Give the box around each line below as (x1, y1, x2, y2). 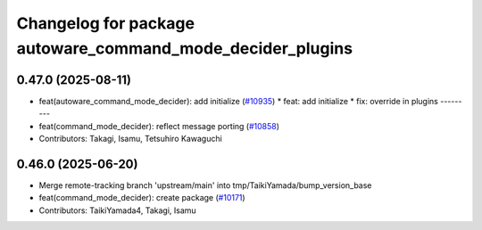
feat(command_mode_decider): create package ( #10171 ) (38, 193, 245, 203)
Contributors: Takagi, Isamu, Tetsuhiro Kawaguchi (38, 134, 222, 144)
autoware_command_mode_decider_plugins (16, 38, 353, 58)
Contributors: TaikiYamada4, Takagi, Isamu (38, 205, 196, 216)
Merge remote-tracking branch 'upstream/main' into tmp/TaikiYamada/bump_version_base (38, 179, 372, 191)
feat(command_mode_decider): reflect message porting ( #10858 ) (38, 120, 280, 131)
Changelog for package (16, 13, 195, 33)
